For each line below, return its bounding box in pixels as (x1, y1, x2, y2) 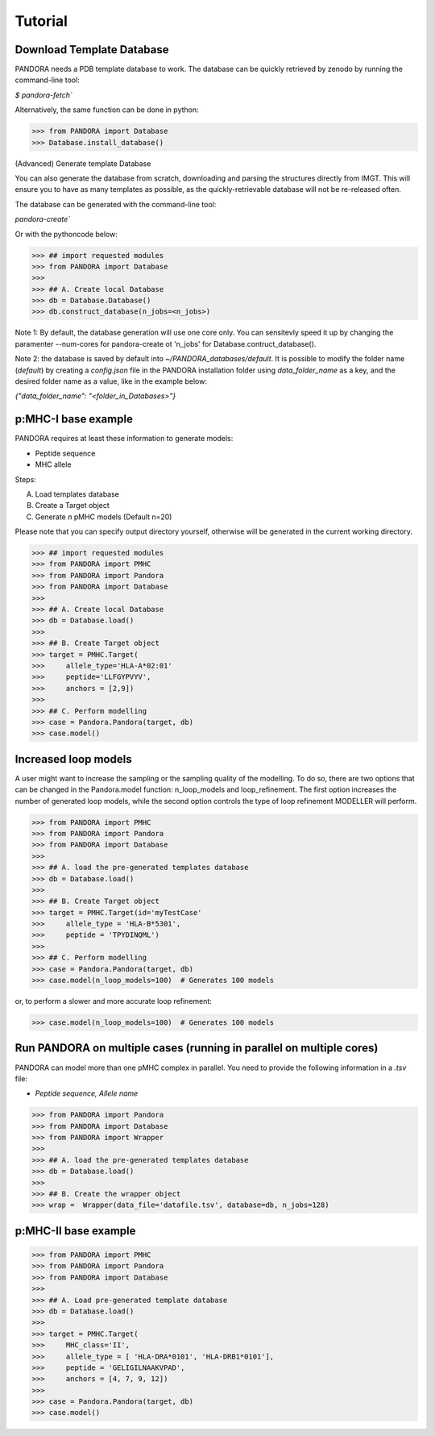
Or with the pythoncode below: (14, 229, 118, 239)
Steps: (14, 474, 36, 484)
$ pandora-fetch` (14, 89, 72, 100)
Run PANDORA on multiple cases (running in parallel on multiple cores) (14, 1041, 379, 1055)
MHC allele (35, 460, 72, 469)
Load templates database (35, 489, 120, 499)
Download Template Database (14, 43, 169, 56)
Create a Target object (35, 501, 110, 510)
